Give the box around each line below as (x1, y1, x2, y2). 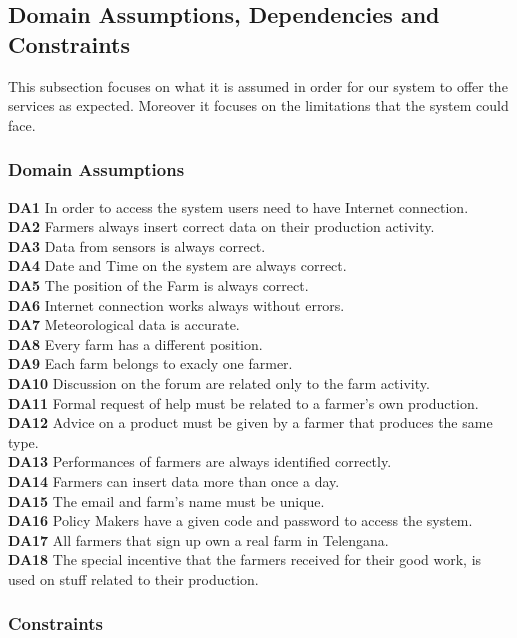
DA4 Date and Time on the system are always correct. (8, 255, 347, 276)
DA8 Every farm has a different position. (8, 333, 263, 354)
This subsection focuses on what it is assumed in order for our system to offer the (8, 75, 508, 96)
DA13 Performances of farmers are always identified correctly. (8, 451, 392, 472)
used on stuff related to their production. (8, 568, 259, 589)
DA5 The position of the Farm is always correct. (8, 274, 309, 295)
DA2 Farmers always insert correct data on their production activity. (8, 216, 435, 237)
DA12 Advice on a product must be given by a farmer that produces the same (8, 412, 493, 433)
